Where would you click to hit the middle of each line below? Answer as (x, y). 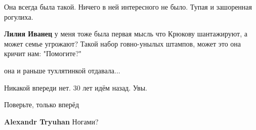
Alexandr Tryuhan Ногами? (51, 121)
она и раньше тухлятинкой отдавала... (62, 70)
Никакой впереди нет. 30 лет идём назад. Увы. (76, 87)
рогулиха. (19, 16)
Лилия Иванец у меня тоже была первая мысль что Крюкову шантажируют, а (126, 34)
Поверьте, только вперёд (42, 104)
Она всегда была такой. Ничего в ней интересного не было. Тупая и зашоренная (128, 7)
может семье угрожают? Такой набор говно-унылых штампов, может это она (123, 43)
